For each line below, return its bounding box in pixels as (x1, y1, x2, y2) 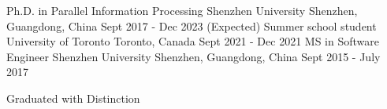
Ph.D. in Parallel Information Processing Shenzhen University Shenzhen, (6, 2, 358, 18)
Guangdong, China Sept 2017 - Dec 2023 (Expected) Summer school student (6, 17, 377, 34)
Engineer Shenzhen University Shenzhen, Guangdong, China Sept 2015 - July (6, 48, 381, 64)
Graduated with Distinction (6, 89, 140, 106)
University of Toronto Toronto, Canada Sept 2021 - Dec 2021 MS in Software (6, 33, 379, 49)
